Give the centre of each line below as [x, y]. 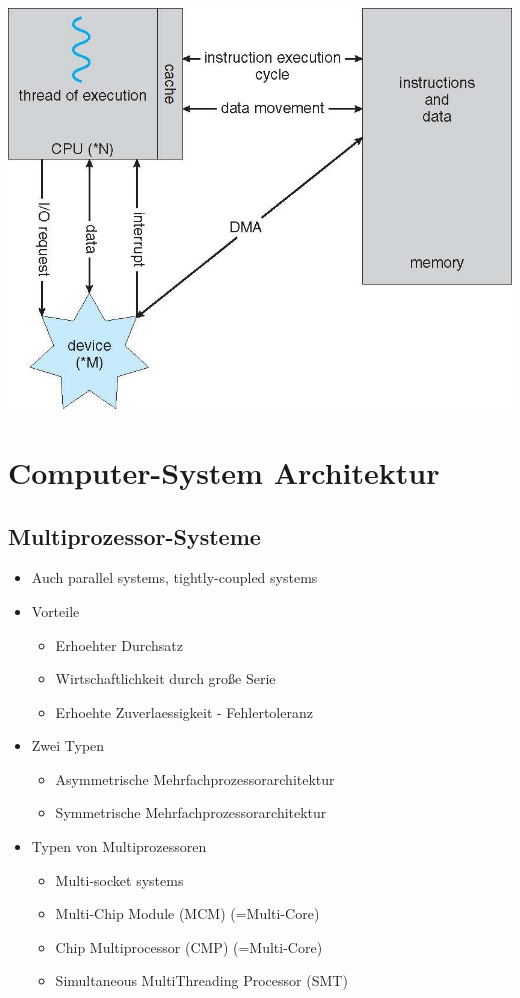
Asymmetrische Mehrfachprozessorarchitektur [195, 778]
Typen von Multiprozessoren [119, 846]
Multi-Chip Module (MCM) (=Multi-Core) [187, 913]
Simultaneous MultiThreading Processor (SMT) [201, 980]
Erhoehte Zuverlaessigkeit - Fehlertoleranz [184, 711]
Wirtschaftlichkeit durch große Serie [165, 678]
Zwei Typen [68, 745]
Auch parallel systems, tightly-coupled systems [174, 577]
